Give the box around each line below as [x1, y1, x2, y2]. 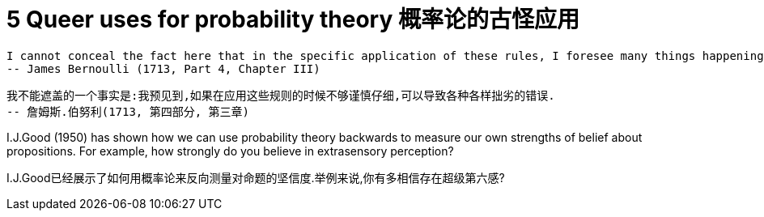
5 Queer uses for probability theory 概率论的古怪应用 [6, 6, 579, 33]
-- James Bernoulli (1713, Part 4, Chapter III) [6, 62, 320, 75]
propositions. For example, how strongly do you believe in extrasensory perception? [6, 143, 454, 158]
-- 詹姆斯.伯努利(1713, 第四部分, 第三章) [6, 104, 250, 118]
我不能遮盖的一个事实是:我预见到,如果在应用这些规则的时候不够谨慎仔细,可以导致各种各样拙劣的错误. [6, 88, 555, 102]
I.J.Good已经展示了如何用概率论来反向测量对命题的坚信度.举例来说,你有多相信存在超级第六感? [6, 170, 505, 185]
